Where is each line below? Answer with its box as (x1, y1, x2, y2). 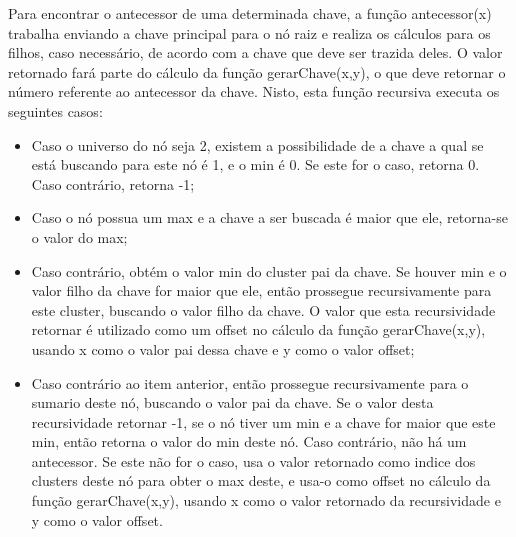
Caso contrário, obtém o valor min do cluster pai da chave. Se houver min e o (31, 260, 507, 281)
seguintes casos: (8, 100, 103, 121)
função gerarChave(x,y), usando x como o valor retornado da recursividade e (31, 490, 501, 511)
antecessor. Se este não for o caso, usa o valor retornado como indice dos (31, 450, 476, 471)
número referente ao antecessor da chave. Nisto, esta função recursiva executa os (8, 81, 500, 102)
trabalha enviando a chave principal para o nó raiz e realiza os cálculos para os (8, 22, 491, 43)
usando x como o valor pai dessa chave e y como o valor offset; (31, 338, 415, 359)
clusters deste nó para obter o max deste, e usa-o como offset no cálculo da (31, 470, 491, 491)
